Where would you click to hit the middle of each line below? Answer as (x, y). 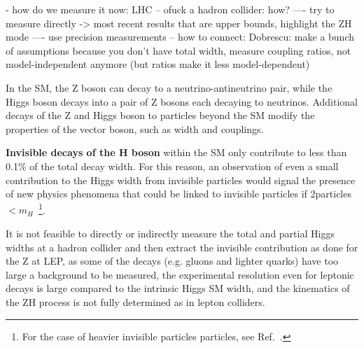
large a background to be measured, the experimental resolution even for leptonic (180, 274)
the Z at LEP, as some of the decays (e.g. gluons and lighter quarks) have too (172, 261)
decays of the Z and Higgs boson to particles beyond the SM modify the (160, 115)
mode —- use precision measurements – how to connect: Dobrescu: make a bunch (180, 37)
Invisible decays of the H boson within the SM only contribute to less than (176, 152)
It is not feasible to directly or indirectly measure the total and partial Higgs (170, 233)
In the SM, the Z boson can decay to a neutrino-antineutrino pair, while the (169, 87)
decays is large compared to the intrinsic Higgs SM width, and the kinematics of (178, 288)
